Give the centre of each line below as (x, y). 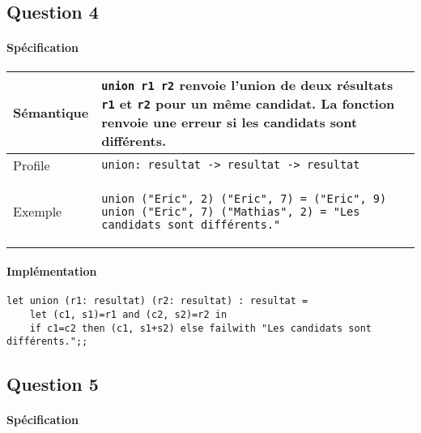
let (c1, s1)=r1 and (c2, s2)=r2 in (128, 315)
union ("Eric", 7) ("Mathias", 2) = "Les (231, 211)
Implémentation (52, 271)
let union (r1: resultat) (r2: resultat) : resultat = (157, 301)
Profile (32, 165)
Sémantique (51, 113)
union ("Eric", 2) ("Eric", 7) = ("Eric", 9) (244, 198)
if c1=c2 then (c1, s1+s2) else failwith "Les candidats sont (201, 328)
